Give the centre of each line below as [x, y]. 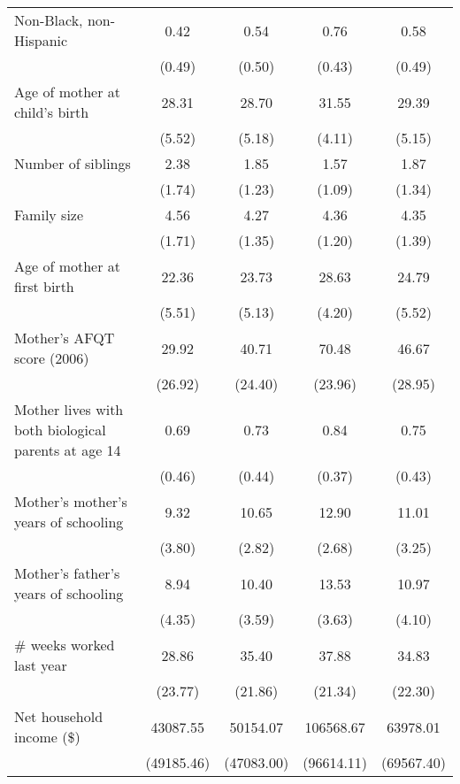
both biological [60, 430]
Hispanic [41, 40]
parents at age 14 [68, 450]
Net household [59, 716]
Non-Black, [49, 20]
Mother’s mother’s [71, 501]
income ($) [47, 737]
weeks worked [73, 645]
